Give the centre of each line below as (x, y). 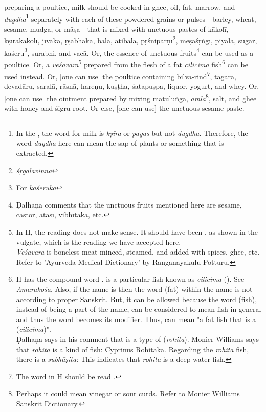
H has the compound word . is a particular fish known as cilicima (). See (130, 279)
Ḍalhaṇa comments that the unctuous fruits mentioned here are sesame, (129, 204)
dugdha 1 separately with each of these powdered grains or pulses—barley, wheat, (130, 18)
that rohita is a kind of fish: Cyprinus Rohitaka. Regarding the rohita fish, (132, 349)
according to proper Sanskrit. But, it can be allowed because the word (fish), (137, 299)
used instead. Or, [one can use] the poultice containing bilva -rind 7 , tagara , (120, 75)
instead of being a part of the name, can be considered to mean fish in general (139, 309)
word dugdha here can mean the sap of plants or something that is (120, 143)
